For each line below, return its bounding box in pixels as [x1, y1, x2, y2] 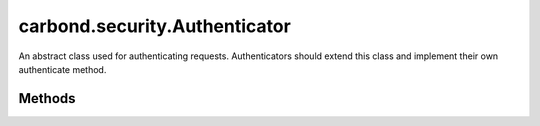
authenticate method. [18, 63, 107, 75]
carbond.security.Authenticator [18, 15, 292, 37]
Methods [18, 90, 76, 107]
